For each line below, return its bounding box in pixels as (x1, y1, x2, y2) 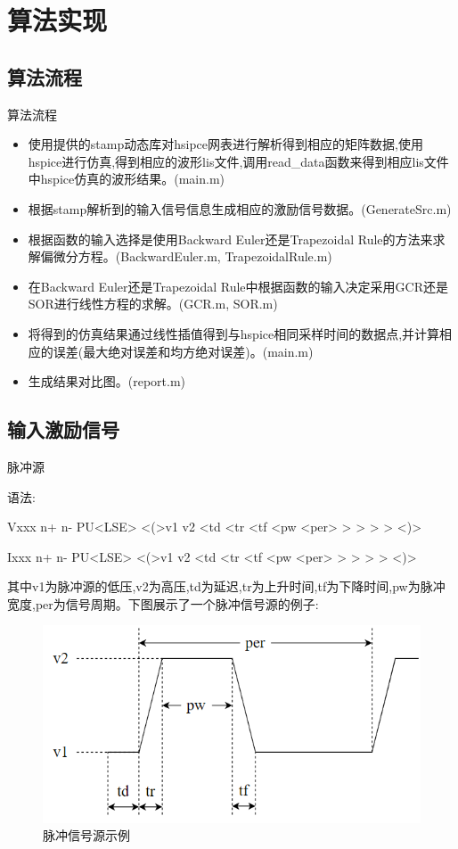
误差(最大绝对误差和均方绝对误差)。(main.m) (53, 342, 314, 360)
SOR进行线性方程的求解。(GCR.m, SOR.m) (28, 294, 278, 313)
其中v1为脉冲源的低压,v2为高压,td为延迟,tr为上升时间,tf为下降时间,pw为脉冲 (7, 577, 446, 596)
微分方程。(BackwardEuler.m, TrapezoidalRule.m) (53, 247, 332, 266)
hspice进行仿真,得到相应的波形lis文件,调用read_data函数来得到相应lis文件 (28, 152, 449, 170)
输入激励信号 (7, 416, 119, 443)
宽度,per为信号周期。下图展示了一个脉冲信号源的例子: (7, 594, 319, 613)
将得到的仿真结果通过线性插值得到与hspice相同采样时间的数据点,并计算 (28, 324, 440, 342)
